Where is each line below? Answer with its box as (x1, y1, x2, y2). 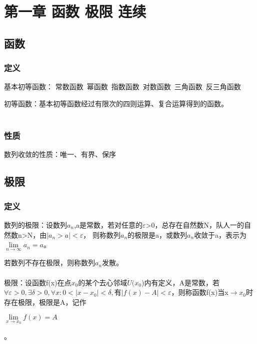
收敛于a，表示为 (194, 229, 247, 240)
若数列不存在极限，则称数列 (4, 257, 95, 268)
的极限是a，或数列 (127, 229, 187, 240)
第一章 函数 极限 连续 (4, 1, 146, 22)
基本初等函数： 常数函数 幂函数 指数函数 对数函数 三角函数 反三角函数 (4, 81, 241, 92)
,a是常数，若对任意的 (74, 219, 142, 230)
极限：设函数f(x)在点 (4, 277, 71, 287)
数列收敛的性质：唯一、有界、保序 (4, 149, 116, 159)
